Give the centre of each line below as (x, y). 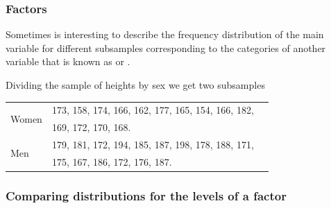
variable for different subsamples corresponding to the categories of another (166, 47)
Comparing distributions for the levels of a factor (146, 195)
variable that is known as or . (68, 61)
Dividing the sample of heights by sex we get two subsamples (135, 85)
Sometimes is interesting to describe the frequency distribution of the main (165, 34)
